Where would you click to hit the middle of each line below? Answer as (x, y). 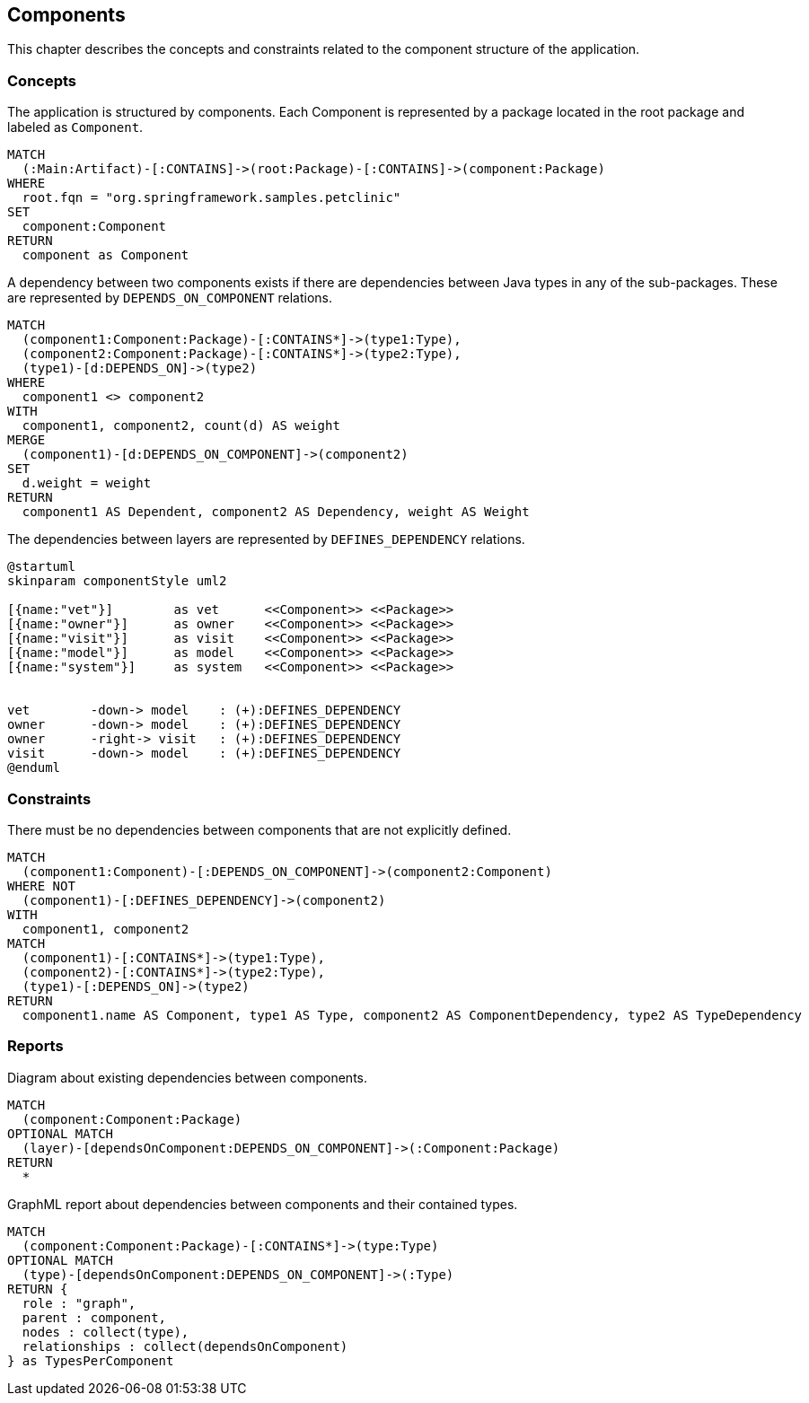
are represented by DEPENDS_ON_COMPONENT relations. (170, 298)
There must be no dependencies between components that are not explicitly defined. (259, 829)
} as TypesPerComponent (91, 1360)
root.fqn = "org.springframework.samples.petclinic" (211, 198)
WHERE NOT (41, 886)
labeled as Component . (75, 127)
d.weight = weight (87, 483)
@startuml (41, 567)
